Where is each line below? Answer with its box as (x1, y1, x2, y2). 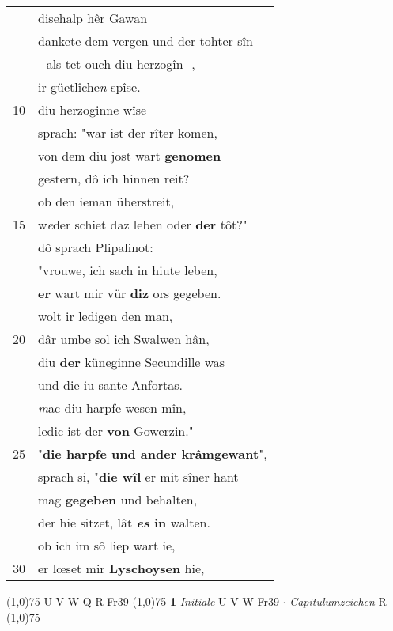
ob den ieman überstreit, (38, 192, 175, 210)
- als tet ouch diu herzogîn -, (38, 55, 195, 73)
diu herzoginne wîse (38, 100, 147, 119)
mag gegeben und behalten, (38, 490, 198, 508)
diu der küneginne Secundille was (38, 353, 225, 371)
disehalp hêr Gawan (38, 9, 148, 27)
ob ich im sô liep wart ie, (38, 536, 176, 554)
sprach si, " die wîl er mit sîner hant (38, 467, 239, 486)
